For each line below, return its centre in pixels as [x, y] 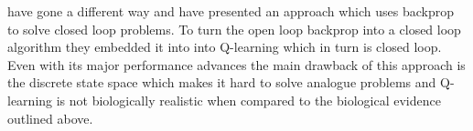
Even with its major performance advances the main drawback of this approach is [236, 64]
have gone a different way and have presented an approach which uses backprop [231, 11]
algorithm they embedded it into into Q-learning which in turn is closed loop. [225, 47]
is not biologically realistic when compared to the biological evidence [248, 100]
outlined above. [50, 118]
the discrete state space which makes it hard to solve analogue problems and [222, 82]
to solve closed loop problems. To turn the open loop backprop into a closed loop [234, 29]
